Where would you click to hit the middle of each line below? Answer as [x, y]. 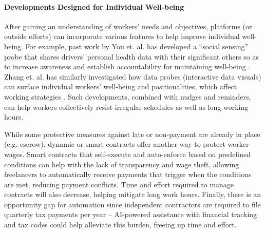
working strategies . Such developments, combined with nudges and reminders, [128, 96]
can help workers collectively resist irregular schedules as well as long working [126, 106]
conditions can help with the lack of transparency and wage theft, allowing [122, 164]
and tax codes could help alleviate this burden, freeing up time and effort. [120, 225]
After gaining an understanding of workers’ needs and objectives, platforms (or [128, 26]
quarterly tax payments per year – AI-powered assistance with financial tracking [131, 214]
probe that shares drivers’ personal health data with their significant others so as [131, 56]
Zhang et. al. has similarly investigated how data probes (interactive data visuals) [133, 76]
